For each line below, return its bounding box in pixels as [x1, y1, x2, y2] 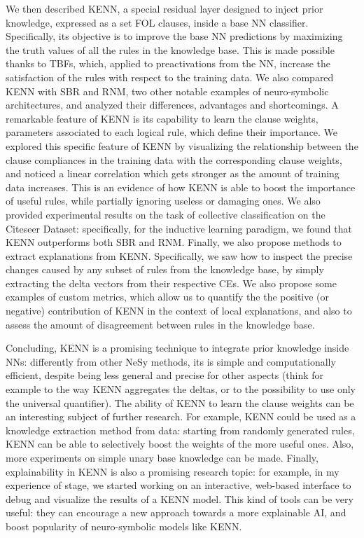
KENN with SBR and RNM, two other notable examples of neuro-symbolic [6, 83, 329, 98]
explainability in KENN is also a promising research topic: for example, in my [6, 464, 339, 478]
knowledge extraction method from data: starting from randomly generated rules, [6, 422, 355, 437]
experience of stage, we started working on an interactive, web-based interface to [6, 478, 351, 492]
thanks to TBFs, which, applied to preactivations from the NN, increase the [6, 56, 330, 71]
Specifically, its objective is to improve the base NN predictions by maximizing [6, 29, 343, 43]
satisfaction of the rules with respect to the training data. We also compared [6, 69, 334, 84]
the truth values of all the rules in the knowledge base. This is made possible [6, 42, 335, 57]
